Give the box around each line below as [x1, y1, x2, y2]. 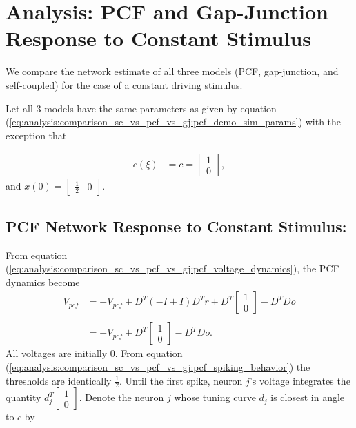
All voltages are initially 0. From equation [6, 346, 183, 360]
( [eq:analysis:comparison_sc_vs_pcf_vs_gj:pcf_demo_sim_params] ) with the [6, 114, 342, 129]
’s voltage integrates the [249, 373, 350, 387]
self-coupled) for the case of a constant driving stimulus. [6, 77, 243, 92]
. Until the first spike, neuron [119, 373, 243, 387]
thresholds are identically [6, 373, 112, 387]
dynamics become [6, 274, 80, 289]
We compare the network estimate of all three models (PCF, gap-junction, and [6, 64, 339, 79]
